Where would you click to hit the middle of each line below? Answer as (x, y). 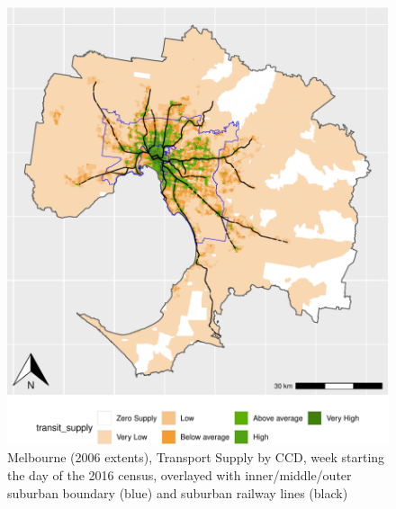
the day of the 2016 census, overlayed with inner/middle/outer (180, 474)
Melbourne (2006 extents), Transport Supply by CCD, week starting (196, 457)
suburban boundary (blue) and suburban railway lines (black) (178, 492)
